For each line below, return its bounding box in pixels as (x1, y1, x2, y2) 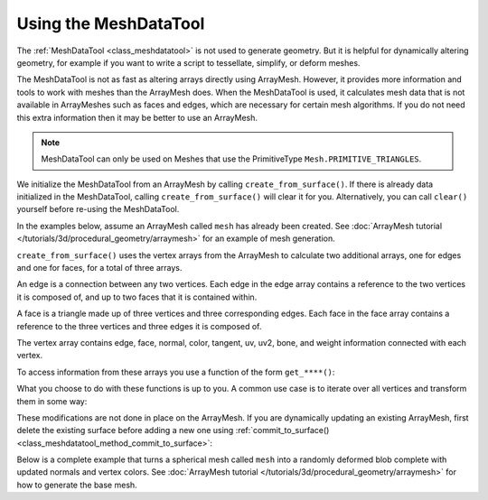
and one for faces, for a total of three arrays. (16, 263, 183, 273)
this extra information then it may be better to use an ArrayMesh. (16, 112, 258, 123)
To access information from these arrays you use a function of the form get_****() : (16, 366, 335, 377)
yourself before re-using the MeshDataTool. (16, 204, 180, 215)
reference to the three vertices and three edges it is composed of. (16, 320, 262, 331)
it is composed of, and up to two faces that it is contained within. (16, 292, 258, 302)
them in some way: (16, 395, 88, 406)
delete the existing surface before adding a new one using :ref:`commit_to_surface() (16, 425, 330, 436)
